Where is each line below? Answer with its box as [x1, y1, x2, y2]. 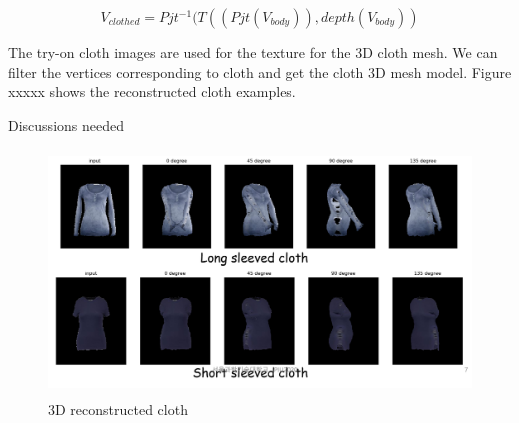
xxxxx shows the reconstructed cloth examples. [8, 81, 296, 102]
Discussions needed [8, 114, 124, 135]
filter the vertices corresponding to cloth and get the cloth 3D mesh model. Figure [8, 61, 512, 82]
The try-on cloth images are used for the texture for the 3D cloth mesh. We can [8, 42, 498, 62]
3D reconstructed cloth [48, 398, 188, 419]
